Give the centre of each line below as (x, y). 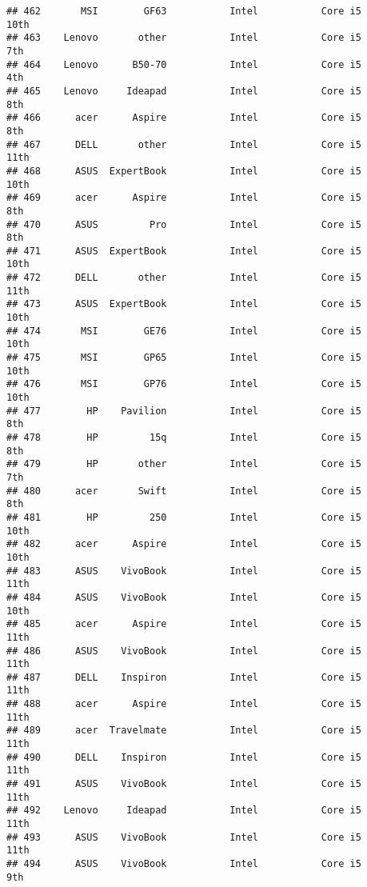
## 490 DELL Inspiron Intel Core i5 (184, 757)
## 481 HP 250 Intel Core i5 (184, 517)
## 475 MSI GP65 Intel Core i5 (184, 358)
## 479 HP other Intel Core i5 (184, 464)
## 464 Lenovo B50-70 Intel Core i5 (184, 64)
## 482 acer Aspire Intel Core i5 (184, 544)
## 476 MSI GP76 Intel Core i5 (184, 384)
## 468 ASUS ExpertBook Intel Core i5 (184, 171)
